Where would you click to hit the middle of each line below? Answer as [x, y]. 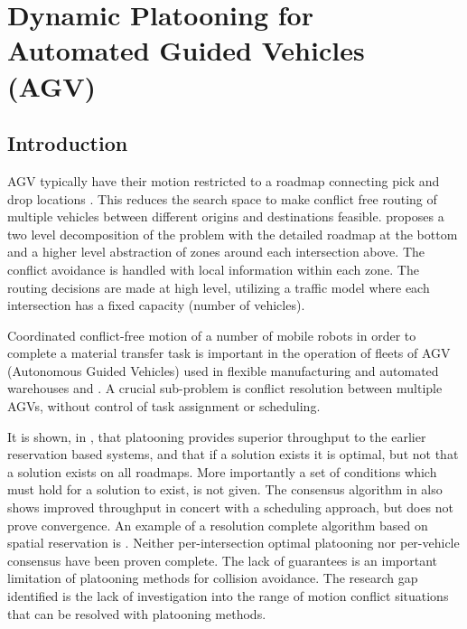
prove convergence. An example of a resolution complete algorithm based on [218, 525]
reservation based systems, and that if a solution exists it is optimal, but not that [233, 454]
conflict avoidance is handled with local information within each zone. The [213, 269]
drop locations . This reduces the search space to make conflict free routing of [222, 198]
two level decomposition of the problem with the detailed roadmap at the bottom [233, 234]
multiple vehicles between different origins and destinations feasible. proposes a [226, 216]
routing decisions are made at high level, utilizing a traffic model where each [219, 287]
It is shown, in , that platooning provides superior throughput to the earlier [217, 436]
